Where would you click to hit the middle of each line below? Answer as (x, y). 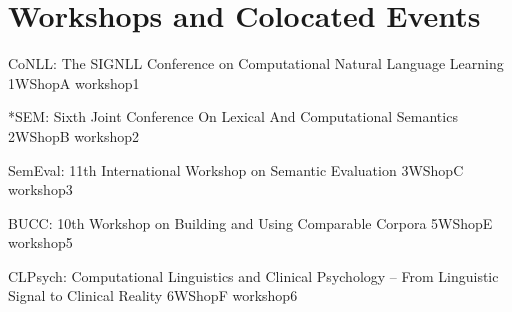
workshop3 (40, 189)
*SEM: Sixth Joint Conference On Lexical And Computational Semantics (233, 116)
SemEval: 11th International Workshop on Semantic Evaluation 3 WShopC (236, 169)
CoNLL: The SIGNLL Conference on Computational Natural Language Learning (256, 63)
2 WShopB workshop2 (74, 135)
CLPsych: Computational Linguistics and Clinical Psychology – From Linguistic (253, 275)
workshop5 (40, 242)
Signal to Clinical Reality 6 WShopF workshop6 (153, 295)
